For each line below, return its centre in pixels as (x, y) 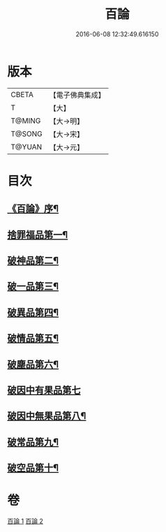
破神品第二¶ (33, 261)
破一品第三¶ (33, 287)
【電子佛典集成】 (77, 95)
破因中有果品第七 (44, 390)
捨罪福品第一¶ (38, 235)
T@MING (26, 121)
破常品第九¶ (33, 442)
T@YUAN (27, 147)
